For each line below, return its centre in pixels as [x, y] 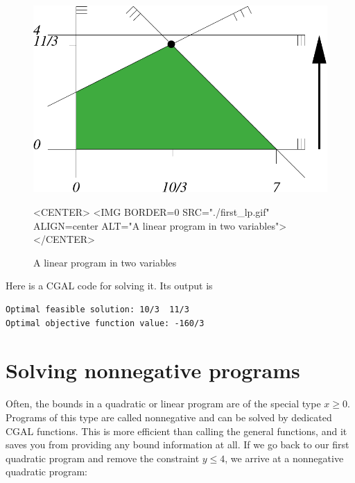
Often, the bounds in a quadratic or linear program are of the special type [163, 404]
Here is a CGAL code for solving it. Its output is [109, 286]
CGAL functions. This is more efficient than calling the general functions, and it [176, 431]
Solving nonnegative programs [153, 370]
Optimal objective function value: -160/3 [105, 323]
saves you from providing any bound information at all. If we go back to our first [177, 444]
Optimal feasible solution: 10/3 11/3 [97, 310]
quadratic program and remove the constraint [103, 458]
